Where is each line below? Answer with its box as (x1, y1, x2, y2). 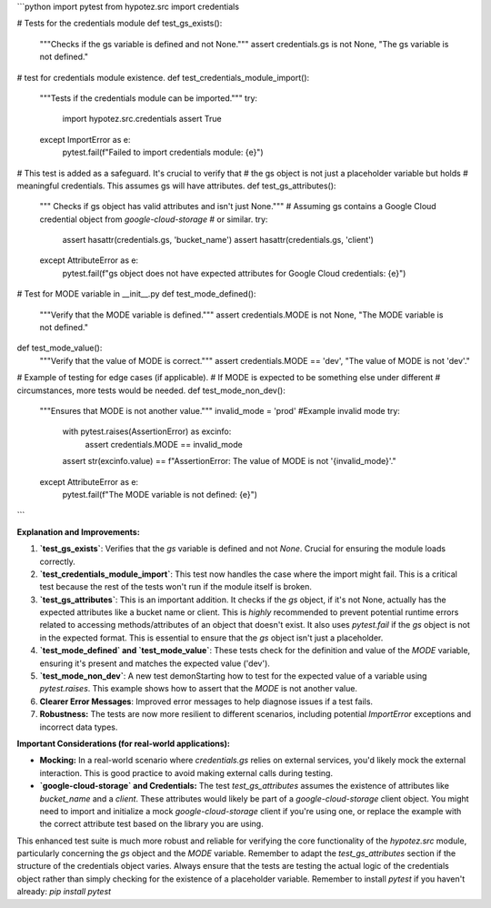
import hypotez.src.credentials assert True (62, 114, 222, 125)
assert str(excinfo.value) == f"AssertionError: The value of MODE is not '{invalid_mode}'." (62, 456, 396, 467)
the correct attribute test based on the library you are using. (39, 819, 264, 830)
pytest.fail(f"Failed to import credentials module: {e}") (62, 146, 264, 158)
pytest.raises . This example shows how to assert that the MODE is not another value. (39, 683, 358, 694)
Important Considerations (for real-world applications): (16, 738, 231, 749)
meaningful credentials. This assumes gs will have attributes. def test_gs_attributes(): (16, 180, 336, 191)
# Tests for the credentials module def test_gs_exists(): (16, 18, 223, 29)
